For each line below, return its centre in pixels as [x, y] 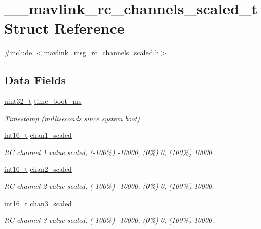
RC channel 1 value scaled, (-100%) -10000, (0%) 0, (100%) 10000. [109, 152]
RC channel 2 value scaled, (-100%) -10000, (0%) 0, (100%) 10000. [109, 186]
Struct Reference [64, 28]
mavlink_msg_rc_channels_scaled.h [101, 52]
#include [18, 52]
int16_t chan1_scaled [38, 135]
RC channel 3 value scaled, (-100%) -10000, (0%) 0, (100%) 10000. [109, 220]
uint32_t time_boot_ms [43, 101]
